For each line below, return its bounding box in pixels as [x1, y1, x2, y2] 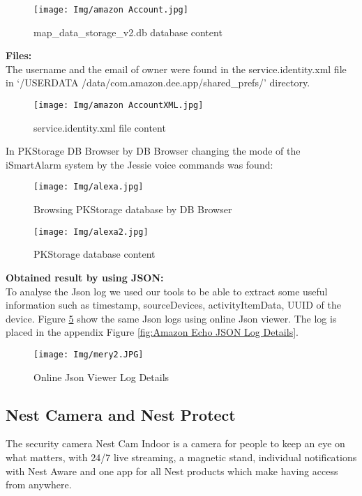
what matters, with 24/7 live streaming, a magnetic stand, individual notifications [6, 449, 357, 464]
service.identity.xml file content [33, 120, 166, 134]
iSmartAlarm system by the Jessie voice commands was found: [6, 157, 273, 171]
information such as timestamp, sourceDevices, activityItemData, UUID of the [6, 297, 341, 312]
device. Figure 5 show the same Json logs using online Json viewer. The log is [6, 311, 337, 325]
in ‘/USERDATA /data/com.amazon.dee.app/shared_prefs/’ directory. [6, 75, 310, 90]
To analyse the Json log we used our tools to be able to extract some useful [6, 284, 328, 298]
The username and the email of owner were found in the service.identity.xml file [6, 61, 347, 76]
